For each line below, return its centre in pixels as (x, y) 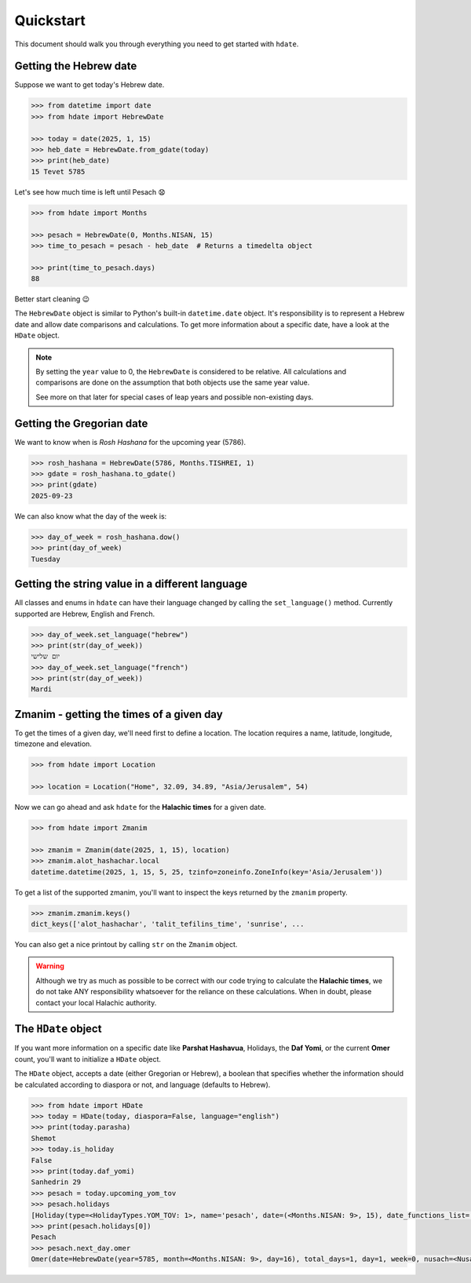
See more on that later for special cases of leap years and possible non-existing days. (175, 397)
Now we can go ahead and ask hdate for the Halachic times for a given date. (141, 807)
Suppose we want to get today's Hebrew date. (89, 85)
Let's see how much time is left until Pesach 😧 (90, 191)
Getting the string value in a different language (131, 584)
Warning (50, 966)
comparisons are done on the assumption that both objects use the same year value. (173, 383)
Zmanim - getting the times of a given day (119, 714)
